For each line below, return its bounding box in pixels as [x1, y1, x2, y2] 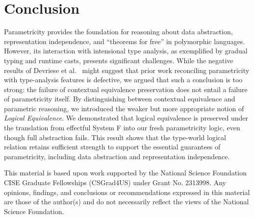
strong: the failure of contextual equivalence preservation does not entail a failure [4, 84, 248, 94]
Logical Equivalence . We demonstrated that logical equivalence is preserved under [4, 113, 249, 123]
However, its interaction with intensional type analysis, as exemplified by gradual [4, 46, 248, 56]
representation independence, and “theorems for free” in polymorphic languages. [4, 36, 245, 46]
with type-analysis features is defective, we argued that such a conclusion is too [4, 74, 243, 85]
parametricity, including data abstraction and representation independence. [4, 151, 230, 161]
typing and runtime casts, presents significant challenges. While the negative [4, 55, 233, 65]
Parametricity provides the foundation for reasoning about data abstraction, [4, 26, 233, 37]
